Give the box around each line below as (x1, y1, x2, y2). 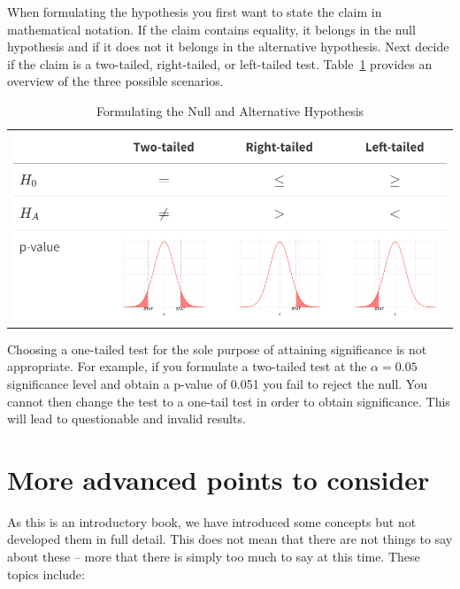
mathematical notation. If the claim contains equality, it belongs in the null (7, 19, 416, 38)
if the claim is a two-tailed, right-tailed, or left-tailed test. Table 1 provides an (7, 54, 433, 73)
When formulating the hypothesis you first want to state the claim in (7, 3, 382, 20)
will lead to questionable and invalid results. (7, 409, 246, 428)
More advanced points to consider (7, 461, 430, 497)
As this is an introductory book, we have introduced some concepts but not (7, 512, 417, 531)
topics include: (7, 564, 85, 583)
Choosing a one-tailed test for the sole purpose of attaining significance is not (7, 339, 427, 358)
